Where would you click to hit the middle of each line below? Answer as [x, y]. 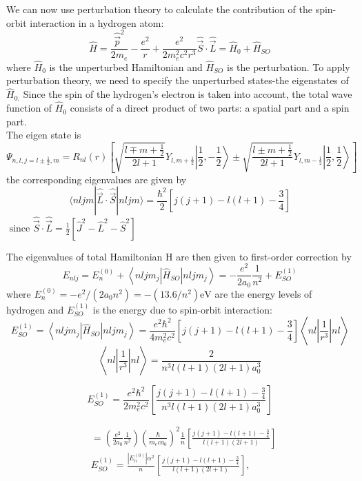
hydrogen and [35, 309]
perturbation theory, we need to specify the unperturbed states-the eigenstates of [178, 80]
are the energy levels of [263, 293]
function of [29, 108]
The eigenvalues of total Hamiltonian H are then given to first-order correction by [179, 256]
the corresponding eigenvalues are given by [97, 179]
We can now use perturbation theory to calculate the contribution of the [159, 9]
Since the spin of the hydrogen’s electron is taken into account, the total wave [188, 94]
